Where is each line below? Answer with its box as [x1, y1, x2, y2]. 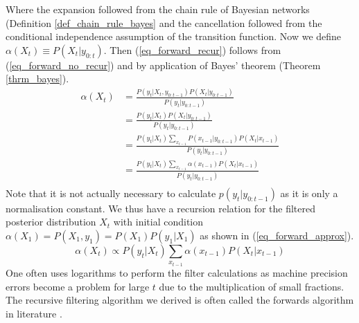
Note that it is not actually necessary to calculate [6, 185, 216, 200]
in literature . [6, 306, 62, 320]
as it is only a [280, 185, 338, 200]
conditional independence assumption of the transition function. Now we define [6, 29, 342, 44]
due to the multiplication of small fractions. [159, 279, 344, 293]
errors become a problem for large [6, 279, 150, 293]
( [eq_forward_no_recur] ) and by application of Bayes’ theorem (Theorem [6, 57, 321, 72]
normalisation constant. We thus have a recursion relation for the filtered [6, 201, 316, 215]
